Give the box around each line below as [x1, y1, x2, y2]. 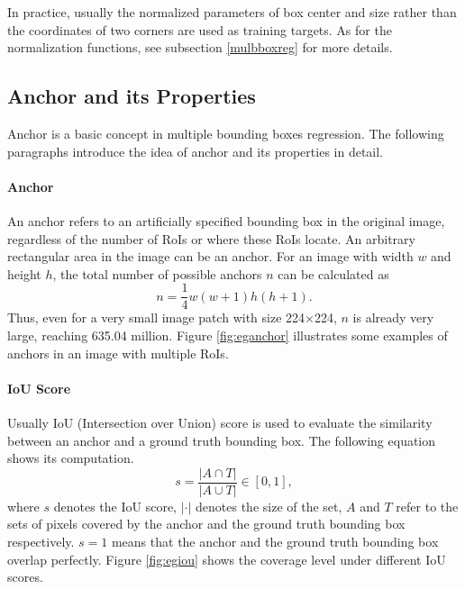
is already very [352, 308, 434, 327]
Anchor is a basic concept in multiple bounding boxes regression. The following [7, 123, 444, 142]
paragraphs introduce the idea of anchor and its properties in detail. [7, 141, 384, 160]
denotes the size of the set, [196, 496, 342, 515]
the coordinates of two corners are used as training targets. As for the [7, 20, 392, 39]
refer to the [396, 496, 459, 515]
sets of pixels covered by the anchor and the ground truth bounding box [7, 514, 406, 533]
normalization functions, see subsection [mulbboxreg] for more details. [7, 38, 393, 57]
